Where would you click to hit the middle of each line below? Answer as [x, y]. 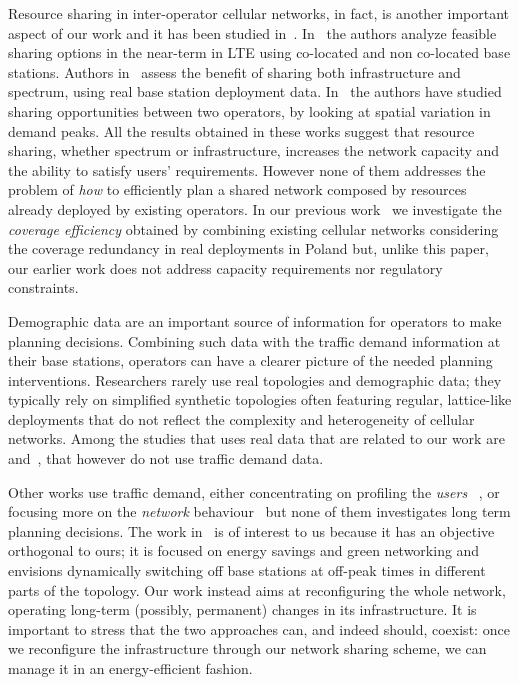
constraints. [43, 287]
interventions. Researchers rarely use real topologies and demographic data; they [255, 379]
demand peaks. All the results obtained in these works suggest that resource [241, 130]
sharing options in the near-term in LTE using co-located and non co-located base [259, 52]
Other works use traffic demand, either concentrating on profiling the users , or [254, 491]
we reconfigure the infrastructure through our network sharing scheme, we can [247, 648]
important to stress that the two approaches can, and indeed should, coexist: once [259, 628]
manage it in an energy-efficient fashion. [130, 668]
